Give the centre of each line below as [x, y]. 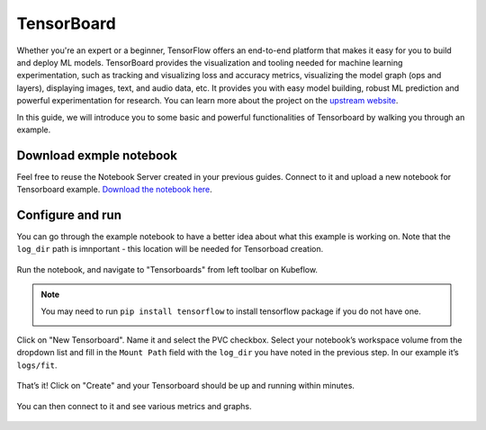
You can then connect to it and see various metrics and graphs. [134, 406]
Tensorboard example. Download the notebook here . [115, 190]
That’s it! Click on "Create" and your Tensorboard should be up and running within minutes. [186, 386]
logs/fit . [37, 365]
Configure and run [69, 215]
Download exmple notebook [97, 155]
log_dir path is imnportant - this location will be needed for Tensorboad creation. [170, 249]
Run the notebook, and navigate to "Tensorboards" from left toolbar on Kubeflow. [167, 269]
